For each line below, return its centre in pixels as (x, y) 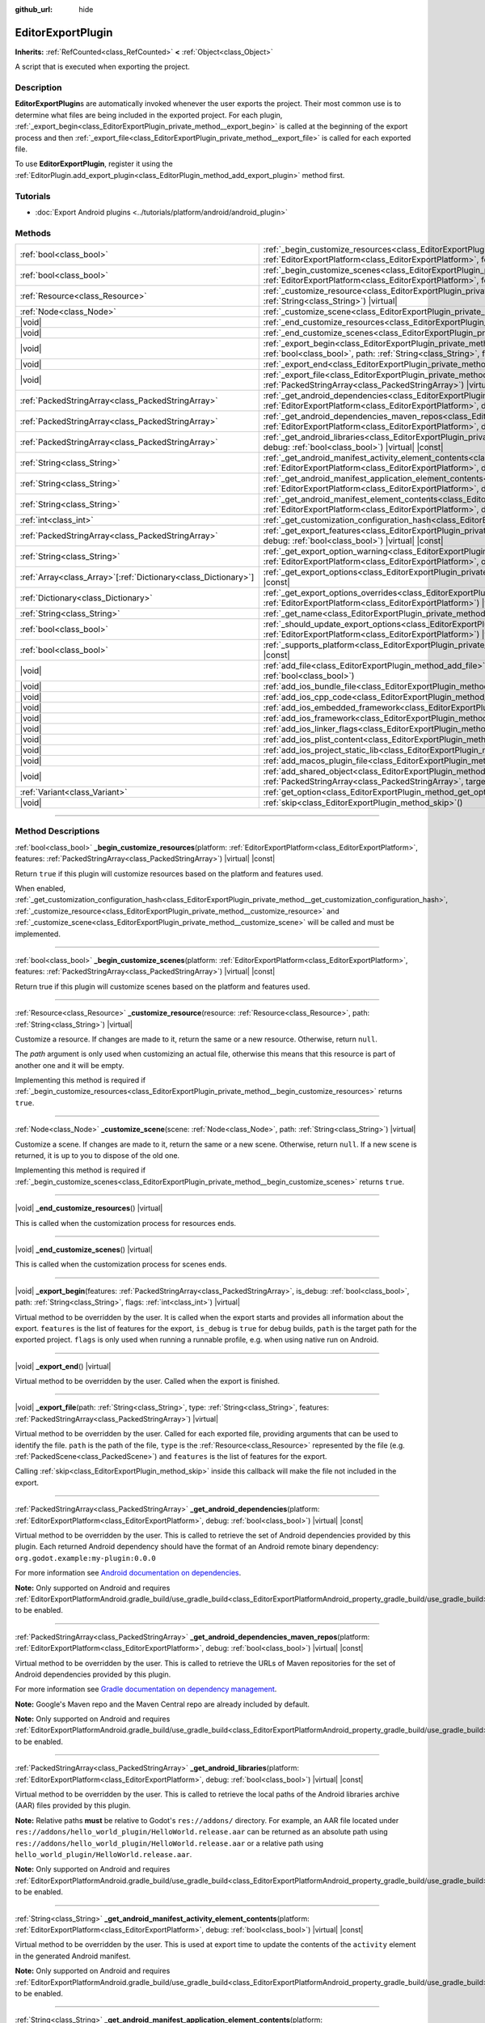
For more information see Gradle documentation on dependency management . (146, 1689)
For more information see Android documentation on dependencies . (128, 1573)
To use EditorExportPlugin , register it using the (94, 164)
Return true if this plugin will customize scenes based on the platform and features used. (162, 986)
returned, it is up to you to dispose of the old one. (97, 1156)
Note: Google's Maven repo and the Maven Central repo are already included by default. (162, 1704)
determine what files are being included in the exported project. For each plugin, (149, 115)
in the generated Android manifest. (73, 1956)
